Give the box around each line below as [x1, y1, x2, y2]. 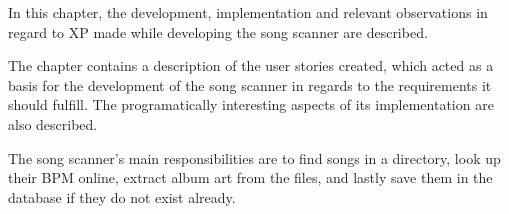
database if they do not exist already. [8, 186, 236, 207]
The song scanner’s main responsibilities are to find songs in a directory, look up [8, 147, 501, 168]
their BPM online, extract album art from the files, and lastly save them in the [8, 167, 493, 188]
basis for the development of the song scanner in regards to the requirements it [8, 74, 492, 95]
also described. [8, 113, 98, 134]
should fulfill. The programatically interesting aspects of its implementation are [8, 94, 494, 115]
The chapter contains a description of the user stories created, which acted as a [8, 55, 494, 76]
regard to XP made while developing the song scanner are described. [8, 21, 428, 42]
